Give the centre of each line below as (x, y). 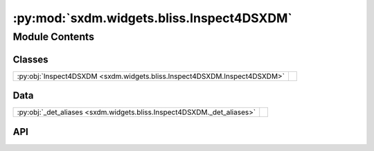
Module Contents (54, 37)
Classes (30, 59)
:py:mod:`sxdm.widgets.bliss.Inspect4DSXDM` (152, 18)
